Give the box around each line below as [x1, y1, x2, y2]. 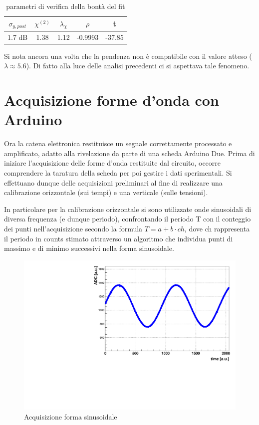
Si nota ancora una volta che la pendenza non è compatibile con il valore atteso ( [4, 50, 252, 61]
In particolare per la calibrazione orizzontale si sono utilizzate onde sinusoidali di [4, 204, 252, 214]
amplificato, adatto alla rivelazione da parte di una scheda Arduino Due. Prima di [4, 148, 255, 158]
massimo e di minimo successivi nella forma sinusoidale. [4, 243, 174, 253]
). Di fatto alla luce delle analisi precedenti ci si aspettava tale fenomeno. [26, 60, 250, 71]
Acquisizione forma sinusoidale [24, 412, 117, 422]
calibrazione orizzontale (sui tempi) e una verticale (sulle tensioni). [4, 187, 208, 198]
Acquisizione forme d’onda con [4, 90, 219, 110]
